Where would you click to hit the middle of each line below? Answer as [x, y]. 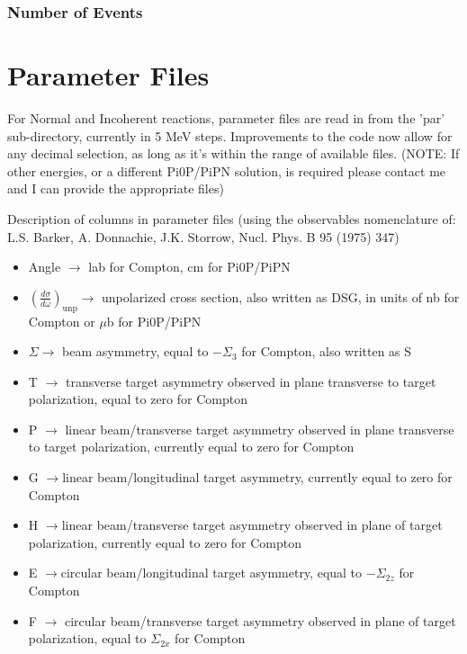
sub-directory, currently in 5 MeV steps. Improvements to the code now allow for [230, 135]
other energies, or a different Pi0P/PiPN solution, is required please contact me [227, 170]
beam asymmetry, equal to [135, 351]
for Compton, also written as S [327, 351]
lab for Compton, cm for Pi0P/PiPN [189, 267]
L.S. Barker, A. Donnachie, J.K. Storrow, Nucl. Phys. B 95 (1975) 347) [203, 236]
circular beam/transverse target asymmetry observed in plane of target [260, 620]
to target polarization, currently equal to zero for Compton [191, 447]
